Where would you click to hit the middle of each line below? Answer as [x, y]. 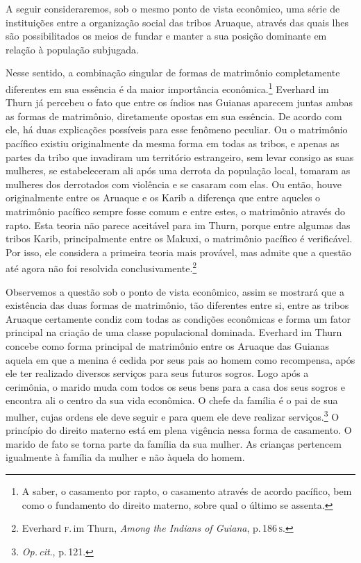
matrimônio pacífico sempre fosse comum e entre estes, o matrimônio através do [176, 211]
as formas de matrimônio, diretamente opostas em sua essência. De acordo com [174, 116]
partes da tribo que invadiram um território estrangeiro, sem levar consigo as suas [180, 157]
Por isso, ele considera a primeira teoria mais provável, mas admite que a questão [178, 252]
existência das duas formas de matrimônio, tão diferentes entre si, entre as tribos [177, 305]
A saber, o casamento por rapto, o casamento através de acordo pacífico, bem [187, 490]
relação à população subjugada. [72, 49]
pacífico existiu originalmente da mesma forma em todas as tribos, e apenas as [173, 143]
